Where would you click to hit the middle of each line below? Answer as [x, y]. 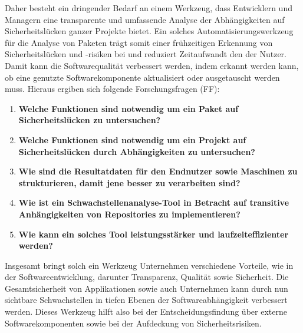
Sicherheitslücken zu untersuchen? [90, 120]
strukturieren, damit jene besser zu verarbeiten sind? [129, 182]
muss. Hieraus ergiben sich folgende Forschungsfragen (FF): [112, 89]
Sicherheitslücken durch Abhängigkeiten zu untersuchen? [137, 151]
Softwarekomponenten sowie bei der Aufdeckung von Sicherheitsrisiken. [133, 323]
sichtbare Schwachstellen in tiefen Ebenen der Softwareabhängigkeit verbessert [146, 300]
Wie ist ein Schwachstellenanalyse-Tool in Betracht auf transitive [154, 202]
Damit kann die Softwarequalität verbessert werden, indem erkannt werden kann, [152, 65]
